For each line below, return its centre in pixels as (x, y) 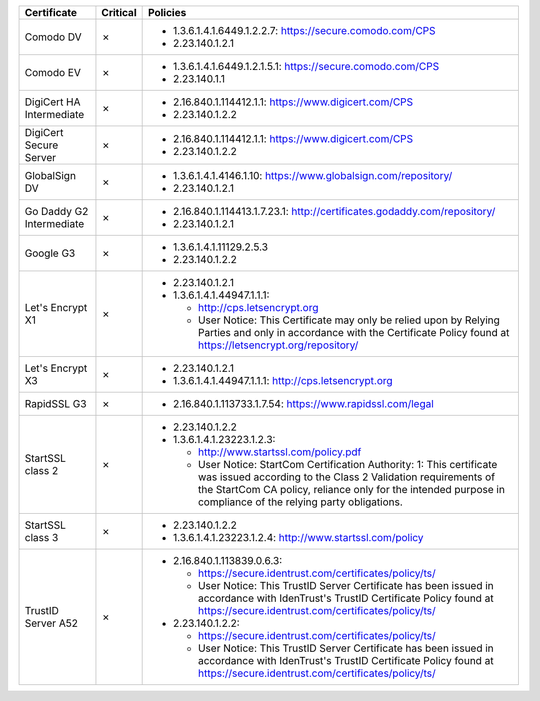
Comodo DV (53, 37)
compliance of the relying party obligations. (300, 502)
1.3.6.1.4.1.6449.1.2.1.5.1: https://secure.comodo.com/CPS (306, 66)
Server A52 (51, 623)
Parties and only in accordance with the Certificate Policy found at (353, 332)
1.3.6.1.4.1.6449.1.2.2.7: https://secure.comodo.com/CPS (304, 30)
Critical (119, 12)
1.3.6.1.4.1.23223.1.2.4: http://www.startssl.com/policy (298, 537)
